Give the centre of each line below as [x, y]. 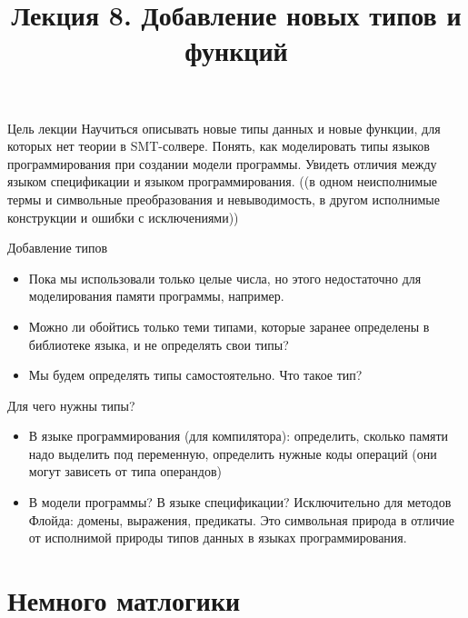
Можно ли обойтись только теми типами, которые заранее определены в [229, 326]
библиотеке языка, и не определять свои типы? [159, 344]
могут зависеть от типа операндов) [125, 471]
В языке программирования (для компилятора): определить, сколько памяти [239, 436]
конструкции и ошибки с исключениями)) [123, 217]
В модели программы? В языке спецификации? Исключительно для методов [240, 502]
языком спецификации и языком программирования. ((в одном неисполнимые [223, 181]
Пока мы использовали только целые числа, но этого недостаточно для [225, 278]
